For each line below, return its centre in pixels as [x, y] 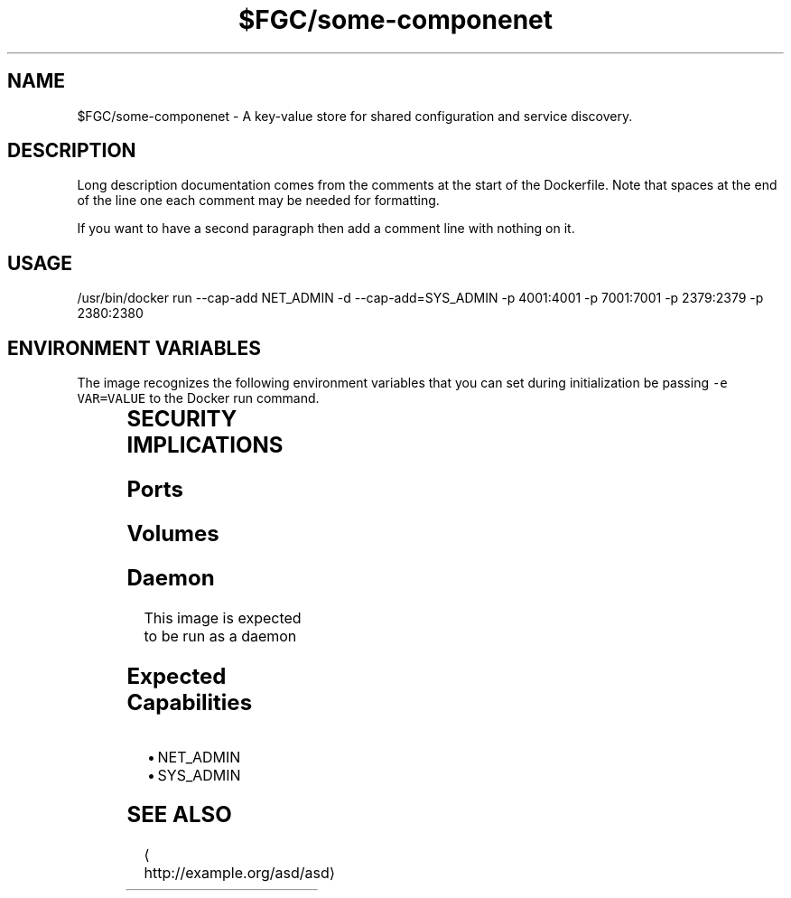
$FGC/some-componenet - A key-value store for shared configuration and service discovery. [355, 116]
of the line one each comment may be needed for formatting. [258, 201]
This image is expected [223, 617]
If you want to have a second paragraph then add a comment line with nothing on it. [326, 229]
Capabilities [190, 702]
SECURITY [182, 419]
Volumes [173, 533]
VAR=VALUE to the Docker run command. [198, 398]
